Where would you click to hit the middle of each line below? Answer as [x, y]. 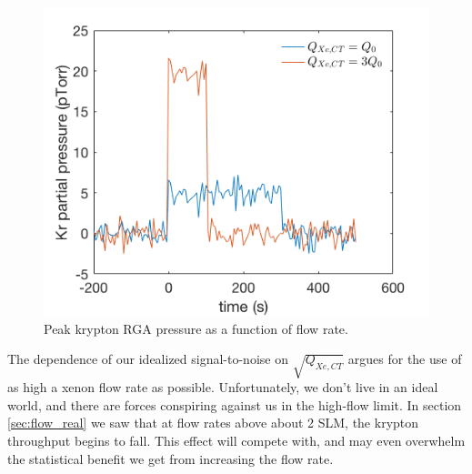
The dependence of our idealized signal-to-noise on [148, 359]
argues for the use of [405, 359]
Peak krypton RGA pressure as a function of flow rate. [196, 328]
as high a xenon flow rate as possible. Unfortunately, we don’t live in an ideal [223, 387]
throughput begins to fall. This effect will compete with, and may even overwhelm [236, 440]
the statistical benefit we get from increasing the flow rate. [171, 458]
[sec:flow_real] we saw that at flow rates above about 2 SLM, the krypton [213, 423]
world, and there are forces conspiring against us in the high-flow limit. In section [235, 404]
